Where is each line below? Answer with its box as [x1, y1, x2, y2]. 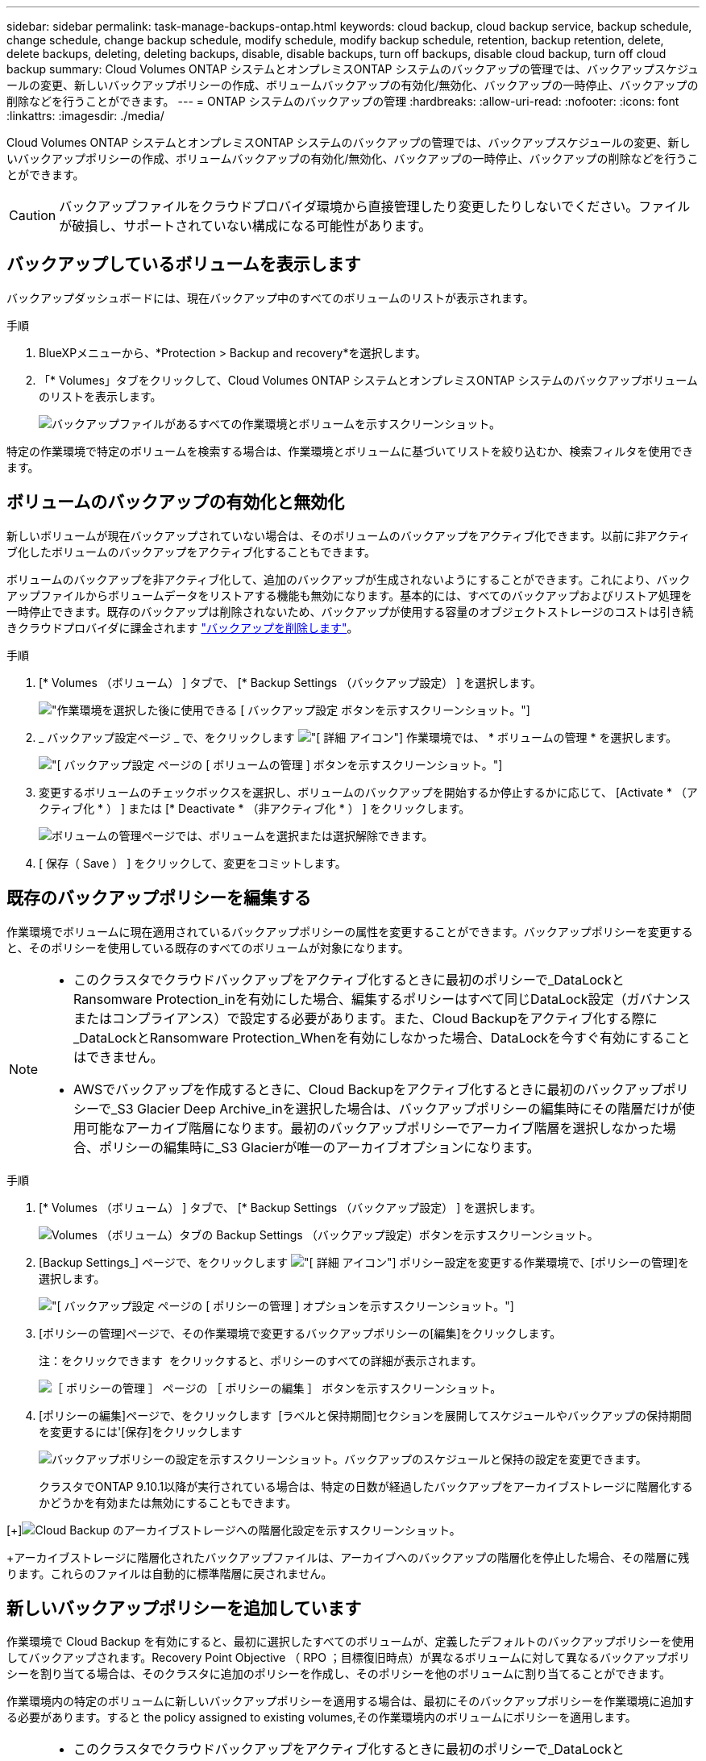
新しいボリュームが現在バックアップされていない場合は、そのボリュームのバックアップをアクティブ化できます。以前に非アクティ [6, 528, 691, 543]
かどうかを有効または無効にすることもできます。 [39, 1495, 297, 1509]
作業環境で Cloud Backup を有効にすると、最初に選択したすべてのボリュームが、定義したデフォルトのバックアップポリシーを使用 [6, 1634, 695, 1649]
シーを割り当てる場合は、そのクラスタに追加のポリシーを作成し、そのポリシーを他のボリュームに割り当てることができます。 [6, 1667, 671, 1681]
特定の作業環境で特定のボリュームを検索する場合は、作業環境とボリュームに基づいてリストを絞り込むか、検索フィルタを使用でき [6, 443, 694, 458]
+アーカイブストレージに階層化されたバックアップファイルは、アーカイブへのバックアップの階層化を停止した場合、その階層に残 [6, 1550, 690, 1564]
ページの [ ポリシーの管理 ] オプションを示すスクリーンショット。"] [157, 1298, 514, 1313]
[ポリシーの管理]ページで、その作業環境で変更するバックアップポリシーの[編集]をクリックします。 [39, 1326, 562, 1340]
